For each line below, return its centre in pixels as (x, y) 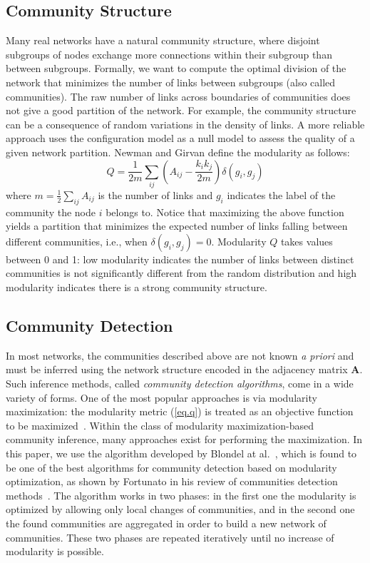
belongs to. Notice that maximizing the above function (225, 212)
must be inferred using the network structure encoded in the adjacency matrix (177, 369)
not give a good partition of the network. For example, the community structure (181, 110)
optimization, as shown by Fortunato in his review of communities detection (172, 481)
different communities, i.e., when (77, 241)
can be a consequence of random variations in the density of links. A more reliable (185, 124)
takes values (307, 241)
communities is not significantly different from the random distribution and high (181, 273)
